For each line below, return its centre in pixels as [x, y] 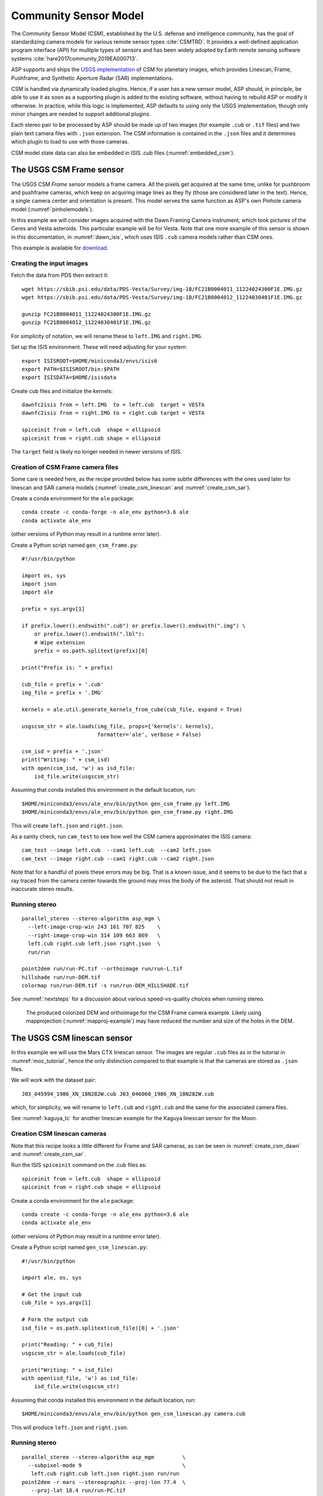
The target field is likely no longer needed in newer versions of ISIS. [97, 452]
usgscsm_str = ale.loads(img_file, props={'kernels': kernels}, [118, 726]
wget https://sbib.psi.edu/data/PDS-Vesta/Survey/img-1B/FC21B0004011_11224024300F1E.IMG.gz [162, 289]
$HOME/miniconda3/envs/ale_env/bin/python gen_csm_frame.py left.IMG [126, 804]
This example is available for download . [60, 248]
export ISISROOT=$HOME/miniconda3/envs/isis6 [90, 361]
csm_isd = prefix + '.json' [63, 751]
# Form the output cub [55, 1320]
